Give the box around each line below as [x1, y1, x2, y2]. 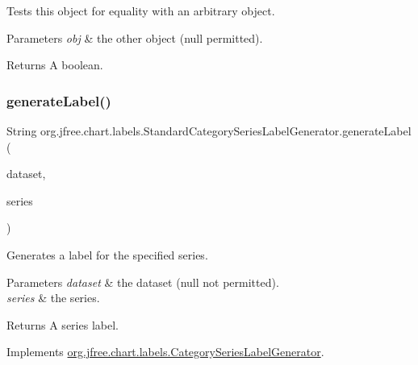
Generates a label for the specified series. [6, 246, 208, 263]
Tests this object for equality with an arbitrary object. [6, 2, 275, 19]
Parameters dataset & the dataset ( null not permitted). [6, 273, 279, 290]
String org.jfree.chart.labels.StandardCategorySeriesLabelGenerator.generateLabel [6, 122, 412, 139]
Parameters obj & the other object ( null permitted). [6, 29, 263, 46]
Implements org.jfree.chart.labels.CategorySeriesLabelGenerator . [6, 343, 324, 360]
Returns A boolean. [6, 56, 103, 73]
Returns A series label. [6, 316, 119, 333]
